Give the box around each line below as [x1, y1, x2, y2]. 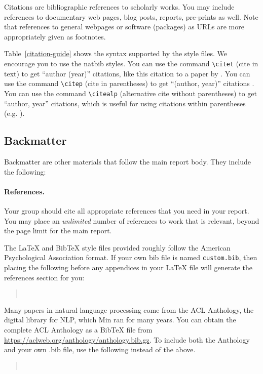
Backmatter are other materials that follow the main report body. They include [4, 156, 251, 167]
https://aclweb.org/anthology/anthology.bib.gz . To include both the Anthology [4, 334, 250, 345]
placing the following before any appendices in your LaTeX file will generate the [4, 262, 253, 272]
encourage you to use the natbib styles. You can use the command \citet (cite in [4, 58, 258, 68]
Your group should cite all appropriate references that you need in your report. [4, 205, 249, 216]
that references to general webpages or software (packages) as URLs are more [4, 21, 244, 32]
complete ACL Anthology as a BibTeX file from [4, 324, 153, 335]
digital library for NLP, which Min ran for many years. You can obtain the [4, 314, 236, 325]
